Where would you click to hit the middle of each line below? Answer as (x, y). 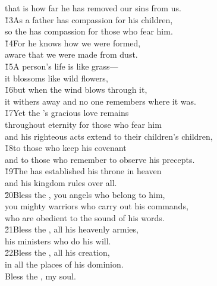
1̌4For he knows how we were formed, (73, 43)
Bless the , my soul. (40, 276)
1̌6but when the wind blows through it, (76, 89)
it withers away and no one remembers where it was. (100, 101)
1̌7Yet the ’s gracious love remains (67, 113)
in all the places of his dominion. (64, 264)
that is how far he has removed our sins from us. (93, 8)
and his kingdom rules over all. (61, 182)
